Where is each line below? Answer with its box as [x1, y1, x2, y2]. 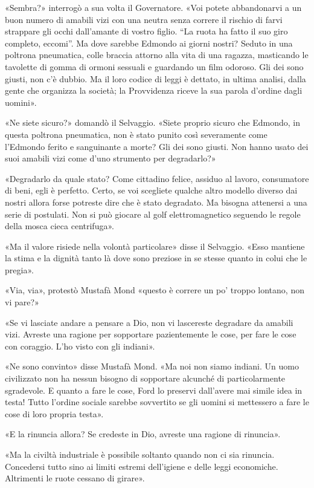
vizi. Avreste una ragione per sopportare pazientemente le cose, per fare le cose [5, 328, 296, 340]
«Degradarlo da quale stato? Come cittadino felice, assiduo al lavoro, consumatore [5, 172, 309, 184]
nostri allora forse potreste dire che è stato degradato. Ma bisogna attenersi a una [5, 195, 307, 208]
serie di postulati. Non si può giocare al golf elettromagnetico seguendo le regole [5, 207, 301, 220]
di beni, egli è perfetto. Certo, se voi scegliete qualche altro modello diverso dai [5, 184, 298, 197]
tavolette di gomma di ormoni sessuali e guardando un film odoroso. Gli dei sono [5, 60, 304, 73]
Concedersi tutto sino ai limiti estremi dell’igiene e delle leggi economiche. [5, 460, 278, 472]
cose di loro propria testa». [5, 407, 104, 420]
